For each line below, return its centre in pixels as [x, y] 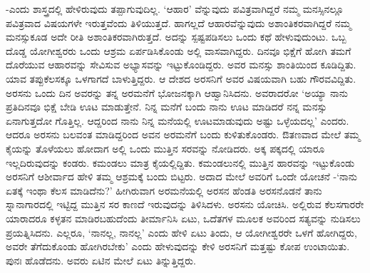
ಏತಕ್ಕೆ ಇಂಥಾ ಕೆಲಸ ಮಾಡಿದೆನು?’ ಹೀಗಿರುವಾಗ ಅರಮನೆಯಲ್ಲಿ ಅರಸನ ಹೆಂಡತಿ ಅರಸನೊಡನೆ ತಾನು [164, 190]
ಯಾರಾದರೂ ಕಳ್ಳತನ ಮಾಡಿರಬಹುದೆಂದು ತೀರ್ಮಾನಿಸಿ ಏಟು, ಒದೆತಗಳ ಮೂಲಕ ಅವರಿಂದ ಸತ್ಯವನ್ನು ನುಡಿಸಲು [183, 218]
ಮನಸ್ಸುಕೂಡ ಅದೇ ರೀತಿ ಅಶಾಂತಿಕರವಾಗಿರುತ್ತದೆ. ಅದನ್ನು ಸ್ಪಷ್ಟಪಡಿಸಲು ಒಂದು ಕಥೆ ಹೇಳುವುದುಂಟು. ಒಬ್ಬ [176, 37]
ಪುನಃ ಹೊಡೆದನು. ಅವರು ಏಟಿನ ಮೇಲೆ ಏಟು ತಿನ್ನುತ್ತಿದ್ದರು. [101, 260]
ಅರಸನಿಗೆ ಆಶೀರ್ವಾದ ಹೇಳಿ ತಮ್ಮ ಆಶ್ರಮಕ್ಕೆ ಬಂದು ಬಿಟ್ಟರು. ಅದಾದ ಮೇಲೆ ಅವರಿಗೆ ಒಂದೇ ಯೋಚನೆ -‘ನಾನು [181, 176]
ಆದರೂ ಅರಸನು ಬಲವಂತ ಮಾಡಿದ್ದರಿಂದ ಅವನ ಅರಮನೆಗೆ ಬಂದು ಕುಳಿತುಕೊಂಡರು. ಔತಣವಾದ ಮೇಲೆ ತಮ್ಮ [183, 134]
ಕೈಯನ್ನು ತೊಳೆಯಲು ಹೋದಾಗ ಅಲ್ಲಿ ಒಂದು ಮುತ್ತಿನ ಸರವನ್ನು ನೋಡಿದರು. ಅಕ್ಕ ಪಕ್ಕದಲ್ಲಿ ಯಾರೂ [165, 148]
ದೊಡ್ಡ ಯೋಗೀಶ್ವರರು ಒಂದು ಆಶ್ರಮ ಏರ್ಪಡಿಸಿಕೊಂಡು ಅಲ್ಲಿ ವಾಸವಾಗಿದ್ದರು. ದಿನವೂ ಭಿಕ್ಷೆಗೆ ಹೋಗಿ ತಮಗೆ [179, 50]
